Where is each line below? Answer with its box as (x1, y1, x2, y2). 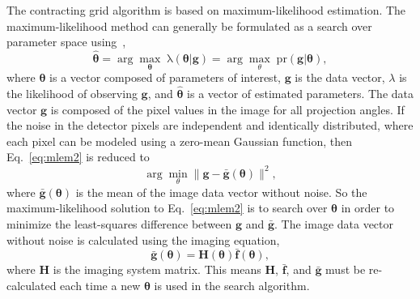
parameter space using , (6, 33, 126, 50)
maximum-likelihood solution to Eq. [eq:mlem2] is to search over (6, 199, 328, 216)
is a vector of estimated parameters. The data (187, 85, 414, 102)
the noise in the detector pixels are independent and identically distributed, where (6, 117, 414, 134)
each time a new (60, 276, 141, 293)
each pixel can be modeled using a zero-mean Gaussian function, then (6, 132, 352, 149)
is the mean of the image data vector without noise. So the (75, 183, 367, 200)
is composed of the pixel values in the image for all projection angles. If (50, 100, 405, 117)
